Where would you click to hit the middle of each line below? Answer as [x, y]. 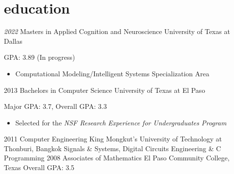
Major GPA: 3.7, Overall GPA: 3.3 [55, 106]
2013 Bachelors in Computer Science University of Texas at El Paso [105, 90]
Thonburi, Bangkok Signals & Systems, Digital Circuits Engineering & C [113, 148]
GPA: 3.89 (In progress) [40, 57]
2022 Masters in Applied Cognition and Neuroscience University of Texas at [117, 31]
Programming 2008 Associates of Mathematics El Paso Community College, [117, 158]
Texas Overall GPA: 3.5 [39, 167]
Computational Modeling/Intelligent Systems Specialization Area [112, 73]
